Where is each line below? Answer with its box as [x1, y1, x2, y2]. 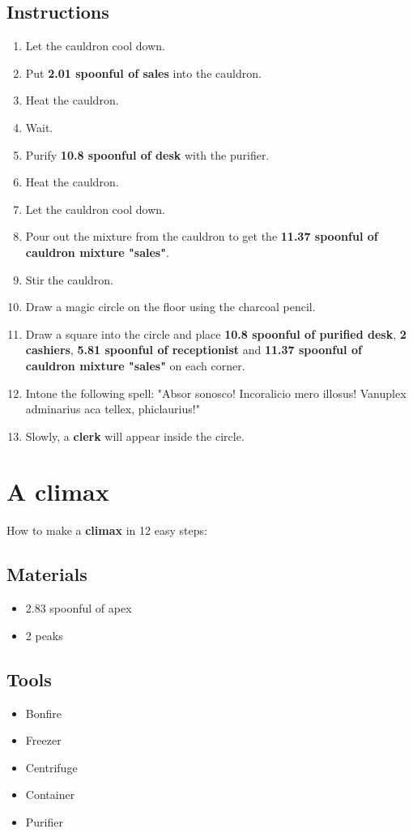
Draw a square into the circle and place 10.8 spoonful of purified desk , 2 [25, 325, 407, 342]
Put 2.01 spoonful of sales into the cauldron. [25, 64, 262, 81]
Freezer [25, 732, 62, 749]
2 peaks [25, 626, 63, 643]
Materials [6, 562, 87, 587]
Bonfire [25, 704, 62, 721]
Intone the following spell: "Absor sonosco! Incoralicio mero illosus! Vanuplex [25, 384, 407, 401]
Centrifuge [25, 758, 78, 775]
